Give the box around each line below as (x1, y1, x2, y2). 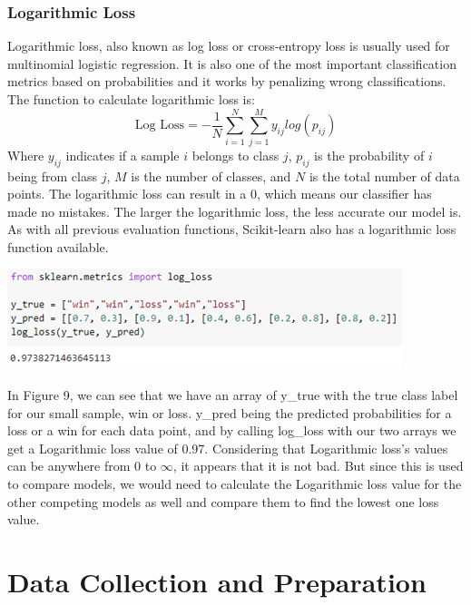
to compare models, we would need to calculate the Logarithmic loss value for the (7, 474, 462, 493)
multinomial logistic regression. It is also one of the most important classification (7, 54, 456, 73)
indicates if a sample (65, 145, 180, 164)
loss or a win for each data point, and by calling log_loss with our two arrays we (7, 421, 456, 440)
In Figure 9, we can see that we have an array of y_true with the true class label (7, 385, 458, 405)
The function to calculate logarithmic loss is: (7, 90, 255, 108)
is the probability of (314, 145, 425, 164)
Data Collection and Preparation (7, 563, 427, 600)
